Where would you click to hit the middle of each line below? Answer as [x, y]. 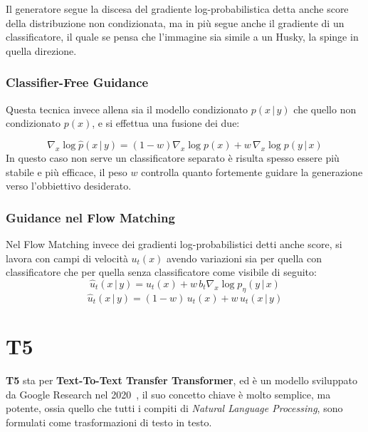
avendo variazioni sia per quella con [245, 258]
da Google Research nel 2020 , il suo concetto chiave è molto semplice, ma [168, 394]
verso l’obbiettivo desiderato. [69, 186]
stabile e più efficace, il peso [67, 171]
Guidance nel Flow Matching [90, 217]
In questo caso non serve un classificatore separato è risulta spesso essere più [173, 158]
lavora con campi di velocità [67, 258]
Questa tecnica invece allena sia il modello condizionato [127, 109]
